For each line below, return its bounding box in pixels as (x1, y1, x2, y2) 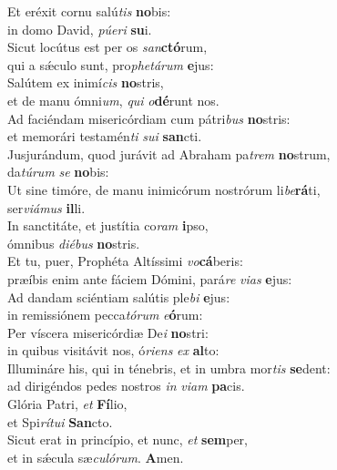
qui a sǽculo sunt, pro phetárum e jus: (7, 55, 214, 74)
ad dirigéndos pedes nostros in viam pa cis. (7, 376, 245, 395)
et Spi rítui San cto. (7, 412, 113, 431)
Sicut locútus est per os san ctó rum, (7, 37, 208, 56)
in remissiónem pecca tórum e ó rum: (7, 305, 203, 324)
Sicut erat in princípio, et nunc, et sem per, (7, 430, 248, 449)
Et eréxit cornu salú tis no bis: (7, 2, 171, 20)
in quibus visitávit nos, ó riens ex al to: (7, 341, 220, 360)
